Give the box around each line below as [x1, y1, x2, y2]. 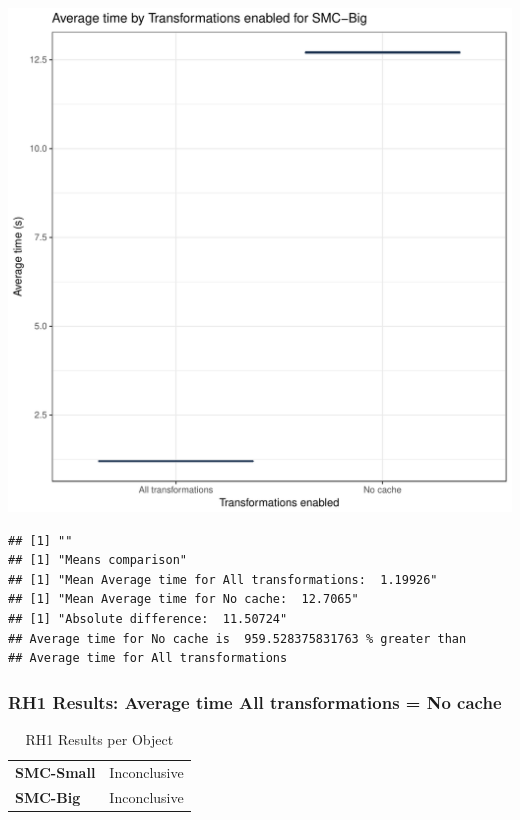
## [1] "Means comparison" [8, 553, 187, 568]
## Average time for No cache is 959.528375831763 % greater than [8, 631, 467, 646]
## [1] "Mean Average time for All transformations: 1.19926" [8, 572, 438, 587]
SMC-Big [15, 786, 81, 807]
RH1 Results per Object [25, 728, 174, 749]
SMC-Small [15, 761, 96, 782]
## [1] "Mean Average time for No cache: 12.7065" [8, 592, 359, 607]
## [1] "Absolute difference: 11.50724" [8, 611, 288, 626]
